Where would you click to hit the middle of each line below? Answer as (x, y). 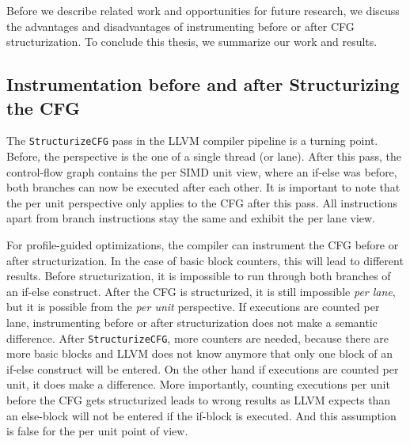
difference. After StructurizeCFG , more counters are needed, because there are (197, 338)
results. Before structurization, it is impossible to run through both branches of (199, 276)
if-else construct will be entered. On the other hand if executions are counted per (203, 368)
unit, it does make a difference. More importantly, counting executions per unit (198, 384)
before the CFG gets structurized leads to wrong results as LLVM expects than (199, 400)
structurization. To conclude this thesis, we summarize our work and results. (192, 42)
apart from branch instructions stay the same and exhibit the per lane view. (191, 218)
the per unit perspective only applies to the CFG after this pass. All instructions (202, 202)
